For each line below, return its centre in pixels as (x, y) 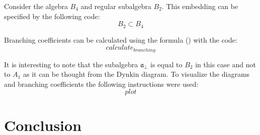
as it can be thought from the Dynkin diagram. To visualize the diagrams (136, 74)
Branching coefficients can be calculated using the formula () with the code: (121, 39)
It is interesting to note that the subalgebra (71, 64)
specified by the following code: (52, 16)
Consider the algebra (36, 6)
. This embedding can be (200, 6)
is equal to (166, 64)
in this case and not (226, 64)
